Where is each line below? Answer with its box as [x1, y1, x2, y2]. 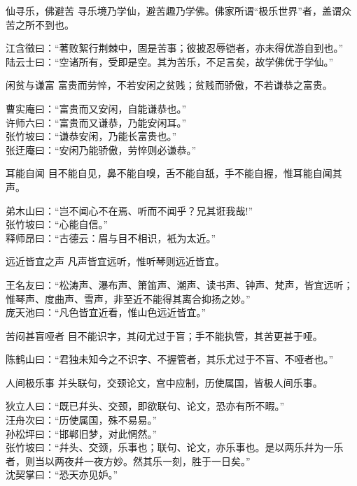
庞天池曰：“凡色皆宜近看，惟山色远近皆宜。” [6, 305, 206, 320]
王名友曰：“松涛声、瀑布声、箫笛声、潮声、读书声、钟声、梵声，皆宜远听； [6, 277, 353, 292]
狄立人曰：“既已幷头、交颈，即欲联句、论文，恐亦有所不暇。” [6, 399, 285, 413]
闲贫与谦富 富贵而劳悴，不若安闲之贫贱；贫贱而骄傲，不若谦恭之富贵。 [6, 78, 332, 92]
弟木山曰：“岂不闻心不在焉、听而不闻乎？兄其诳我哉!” [6, 203, 253, 217]
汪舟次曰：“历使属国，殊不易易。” [6, 413, 157, 427]
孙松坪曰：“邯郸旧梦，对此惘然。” [6, 426, 157, 441]
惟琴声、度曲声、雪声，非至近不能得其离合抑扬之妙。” [6, 291, 251, 306]
